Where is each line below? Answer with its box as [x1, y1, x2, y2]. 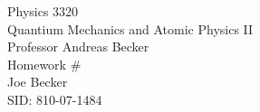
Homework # [7, 54, 82, 73]
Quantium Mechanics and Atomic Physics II [7, 19, 254, 38]
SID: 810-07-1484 [7, 89, 102, 108]
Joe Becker [7, 72, 68, 91]
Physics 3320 [7, 2, 79, 20]
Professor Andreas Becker [7, 37, 149, 56]
